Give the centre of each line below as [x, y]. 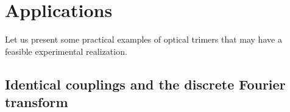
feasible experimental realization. [66, 51]
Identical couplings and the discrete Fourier [145, 84]
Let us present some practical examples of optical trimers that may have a [143, 39]
